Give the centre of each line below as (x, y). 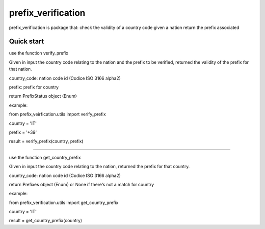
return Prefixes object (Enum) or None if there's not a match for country (81, 184)
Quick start (26, 42)
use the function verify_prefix (39, 53)
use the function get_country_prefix (45, 157)
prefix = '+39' (23, 132)
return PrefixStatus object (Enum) (43, 96)
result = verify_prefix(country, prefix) (46, 141)
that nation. (21, 69)
